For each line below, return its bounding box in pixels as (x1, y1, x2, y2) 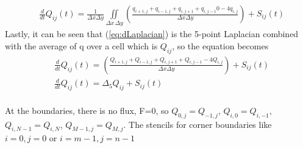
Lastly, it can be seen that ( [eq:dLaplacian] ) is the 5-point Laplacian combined (5, 27, 299, 40)
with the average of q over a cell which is (5, 39, 158, 52)
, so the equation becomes (172, 39, 269, 52)
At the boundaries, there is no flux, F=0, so (5, 104, 169, 116)
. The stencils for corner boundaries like (123, 118, 272, 130)
